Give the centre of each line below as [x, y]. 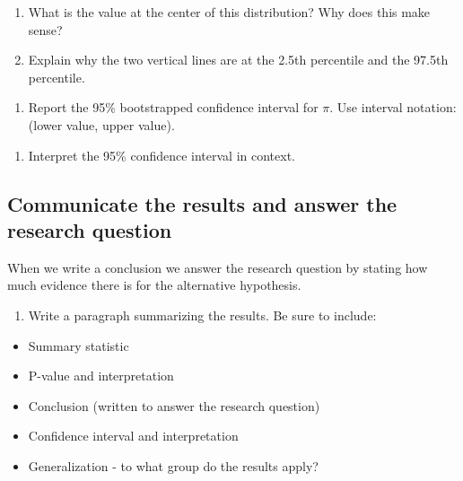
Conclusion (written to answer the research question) [174, 405]
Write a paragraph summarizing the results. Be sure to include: [202, 315]
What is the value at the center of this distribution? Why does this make [229, 12]
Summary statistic [79, 345]
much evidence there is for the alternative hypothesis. [154, 285]
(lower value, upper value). [101, 124]
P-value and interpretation [101, 376]
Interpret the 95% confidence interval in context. [162, 155]
